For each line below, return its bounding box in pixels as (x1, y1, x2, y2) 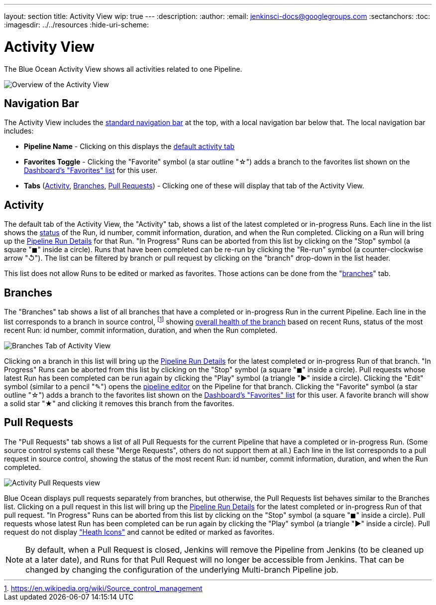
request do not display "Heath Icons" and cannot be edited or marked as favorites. (4, 527, 275, 536)
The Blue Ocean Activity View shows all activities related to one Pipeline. (4, 64, 242, 73)
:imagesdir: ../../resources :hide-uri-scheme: (4, 20, 149, 29)
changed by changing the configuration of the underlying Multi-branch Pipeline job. (25, 564, 338, 575)
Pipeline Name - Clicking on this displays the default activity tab (24, 142, 235, 151)
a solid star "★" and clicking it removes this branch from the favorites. (4, 399, 234, 408)
